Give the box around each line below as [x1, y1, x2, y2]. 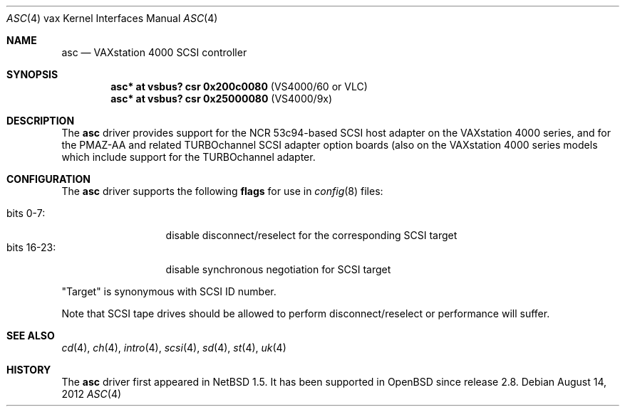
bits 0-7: [6, 207, 46, 219]
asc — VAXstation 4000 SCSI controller [61, 46, 247, 58]
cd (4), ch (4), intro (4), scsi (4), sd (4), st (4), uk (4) [61, 342, 286, 354]
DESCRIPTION [6, 115, 75, 127]
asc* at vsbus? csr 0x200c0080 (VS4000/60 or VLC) [110, 80, 368, 93]
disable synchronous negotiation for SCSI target [165, 263, 391, 275]
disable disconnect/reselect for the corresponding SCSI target [165, 229, 458, 241]
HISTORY [6, 364, 51, 376]
